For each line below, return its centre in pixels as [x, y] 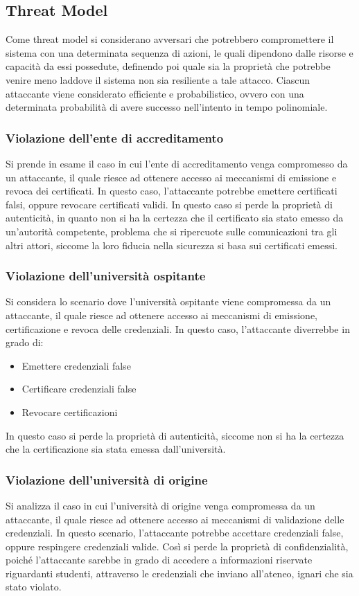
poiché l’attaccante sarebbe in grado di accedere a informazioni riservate [159, 560]
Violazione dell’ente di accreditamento [115, 137]
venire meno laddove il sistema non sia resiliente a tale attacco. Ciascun [158, 79]
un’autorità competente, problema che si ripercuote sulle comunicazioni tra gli [172, 231]
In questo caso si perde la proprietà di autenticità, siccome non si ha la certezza [175, 435]
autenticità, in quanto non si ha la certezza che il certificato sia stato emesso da [175, 218]
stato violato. [34, 587]
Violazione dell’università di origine [107, 479]
